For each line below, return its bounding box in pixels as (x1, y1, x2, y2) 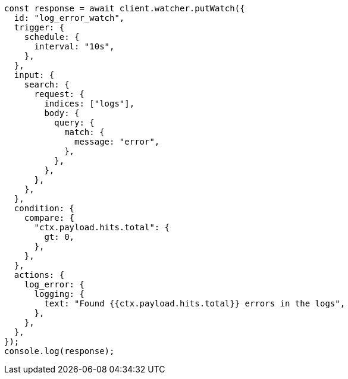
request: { (34, 89, 84, 99)
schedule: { (24, 32, 80, 42)
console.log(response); (4, 346, 115, 356)
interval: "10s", (34, 42, 115, 51)
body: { (44, 108, 80, 118)
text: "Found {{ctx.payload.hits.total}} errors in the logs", (44, 299, 346, 308)
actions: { (14, 270, 65, 280)
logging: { (34, 289, 84, 299)
